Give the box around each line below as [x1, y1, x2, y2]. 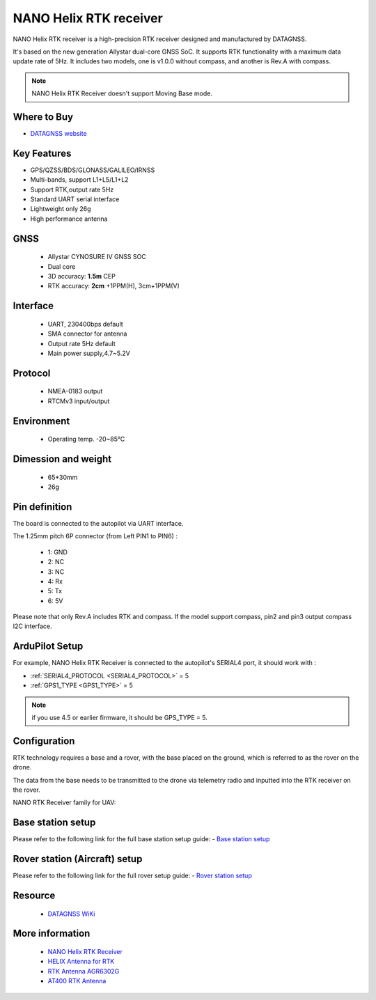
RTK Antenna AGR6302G [47, 967, 120, 975]
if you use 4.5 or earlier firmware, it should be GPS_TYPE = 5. [31, 713, 208, 721]
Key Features [13, 147, 72, 159]
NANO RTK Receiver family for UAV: [13, 798, 116, 807]
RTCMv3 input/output [47, 397, 110, 405]
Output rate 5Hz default [47, 339, 116, 347]
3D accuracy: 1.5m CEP [47, 272, 116, 281]
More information [13, 928, 91, 939]
